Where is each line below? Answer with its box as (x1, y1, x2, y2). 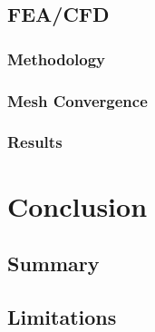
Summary (7, 249, 100, 278)
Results (7, 131, 63, 153)
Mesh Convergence (7, 89, 148, 112)
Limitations (7, 302, 117, 330)
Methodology (7, 47, 106, 70)
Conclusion (7, 187, 148, 224)
